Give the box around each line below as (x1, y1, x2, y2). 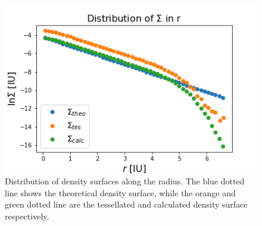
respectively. (5, 210, 49, 222)
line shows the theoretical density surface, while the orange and (5, 186, 236, 199)
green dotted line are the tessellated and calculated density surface (5, 198, 248, 211)
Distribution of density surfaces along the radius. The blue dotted (5, 175, 245, 187)
